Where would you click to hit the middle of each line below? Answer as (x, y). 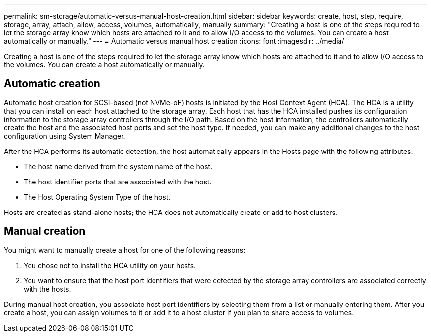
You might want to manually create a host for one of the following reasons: (125, 250)
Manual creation (45, 231)
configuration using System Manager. (65, 136)
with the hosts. (47, 289)
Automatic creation (52, 84)
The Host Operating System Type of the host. (97, 197)
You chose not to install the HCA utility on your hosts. (110, 265)
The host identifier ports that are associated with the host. (118, 182)
